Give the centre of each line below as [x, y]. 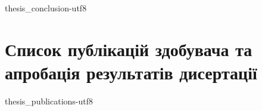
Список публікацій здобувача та [129, 49]
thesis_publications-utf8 [49, 101]
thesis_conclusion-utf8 [46, 8]
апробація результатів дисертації [131, 72]
